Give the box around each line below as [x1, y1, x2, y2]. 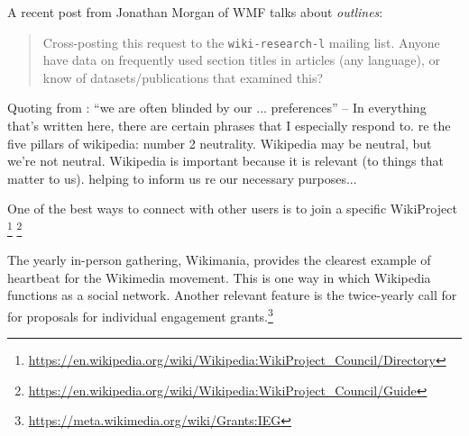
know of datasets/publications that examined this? [42, 68, 324, 86]
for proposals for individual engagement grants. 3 [7, 304, 273, 325]
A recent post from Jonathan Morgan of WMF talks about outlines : [7, 3, 383, 21]
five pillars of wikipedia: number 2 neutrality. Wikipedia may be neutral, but [7, 133, 432, 152]
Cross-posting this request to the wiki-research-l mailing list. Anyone [42, 32, 440, 51]
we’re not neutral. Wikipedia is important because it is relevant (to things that [7, 151, 444, 170]
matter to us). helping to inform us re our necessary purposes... [7, 168, 357, 187]
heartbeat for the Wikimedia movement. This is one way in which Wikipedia [7, 268, 431, 286]
